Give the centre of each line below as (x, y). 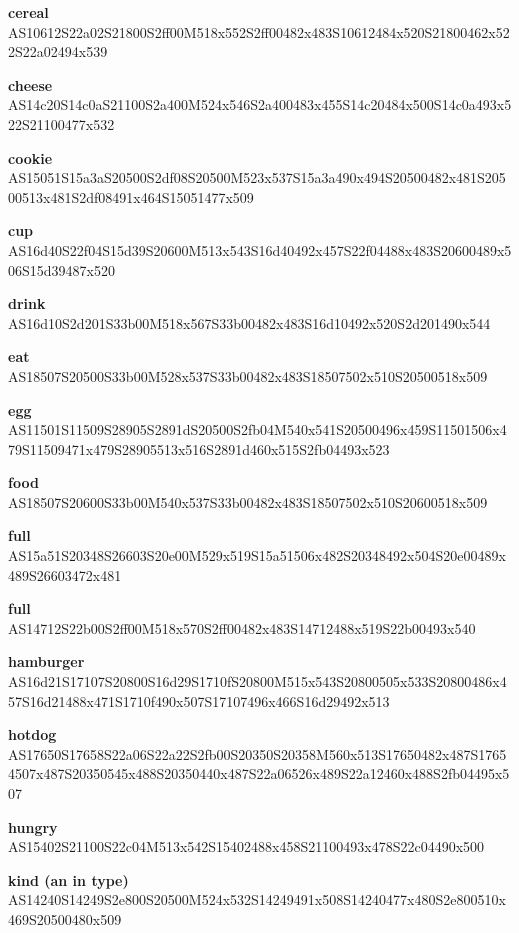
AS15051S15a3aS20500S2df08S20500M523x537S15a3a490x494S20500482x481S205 (257, 177)
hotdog (32, 734)
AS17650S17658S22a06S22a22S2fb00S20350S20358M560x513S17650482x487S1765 (257, 753)
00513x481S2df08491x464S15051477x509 (131, 196)
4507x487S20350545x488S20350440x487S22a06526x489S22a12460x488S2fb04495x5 (259, 773)
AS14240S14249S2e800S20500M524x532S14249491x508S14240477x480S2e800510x (257, 899)
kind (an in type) (68, 879)
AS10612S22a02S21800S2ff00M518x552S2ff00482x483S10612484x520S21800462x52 (259, 31)
